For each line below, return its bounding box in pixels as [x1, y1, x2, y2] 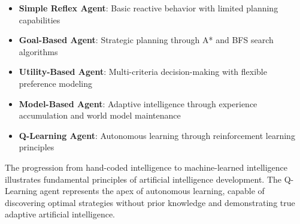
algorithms [19, 45, 58, 57]
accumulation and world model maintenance [19, 109, 181, 122]
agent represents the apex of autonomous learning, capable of [40, 184, 265, 197]
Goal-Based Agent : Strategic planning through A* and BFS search [19, 34, 274, 46]
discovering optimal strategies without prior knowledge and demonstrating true [5, 196, 295, 208]
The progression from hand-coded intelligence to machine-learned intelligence [5, 161, 288, 173]
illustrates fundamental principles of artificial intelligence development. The [5, 172, 281, 185]
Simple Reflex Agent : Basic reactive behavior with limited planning [19, 2, 278, 14]
